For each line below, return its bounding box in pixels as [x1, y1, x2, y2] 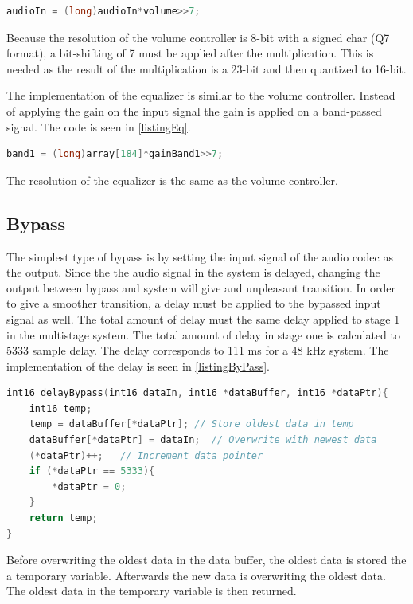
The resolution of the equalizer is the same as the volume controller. [6, 171, 338, 188]
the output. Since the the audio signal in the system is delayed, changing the [6, 264, 380, 280]
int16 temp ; [29, 402, 92, 414]
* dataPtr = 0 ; [52, 480, 127, 492]
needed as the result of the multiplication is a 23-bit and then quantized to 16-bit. [6, 60, 407, 76]
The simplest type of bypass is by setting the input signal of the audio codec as [6, 248, 393, 265]
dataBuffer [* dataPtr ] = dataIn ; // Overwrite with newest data [29, 434, 377, 446]
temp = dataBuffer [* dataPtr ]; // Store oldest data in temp [29, 418, 354, 430]
